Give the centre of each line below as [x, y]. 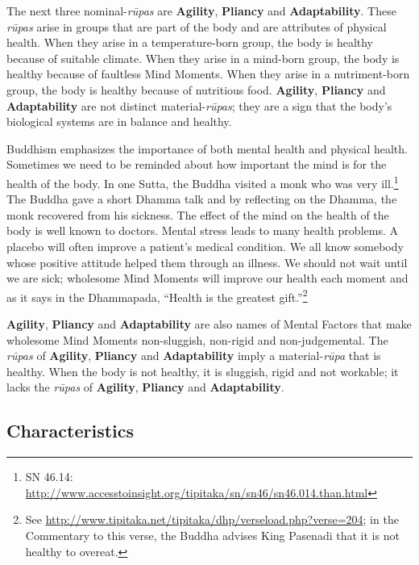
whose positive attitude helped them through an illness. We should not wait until [207, 262]
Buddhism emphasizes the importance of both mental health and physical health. [207, 148]
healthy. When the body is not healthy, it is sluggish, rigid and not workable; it [203, 371]
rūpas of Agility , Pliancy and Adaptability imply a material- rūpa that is [194, 356]
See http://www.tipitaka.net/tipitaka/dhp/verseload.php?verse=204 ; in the [212, 519]
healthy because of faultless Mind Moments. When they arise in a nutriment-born [208, 74]
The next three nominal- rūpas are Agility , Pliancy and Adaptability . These [201, 10]
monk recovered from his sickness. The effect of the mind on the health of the [198, 214]
